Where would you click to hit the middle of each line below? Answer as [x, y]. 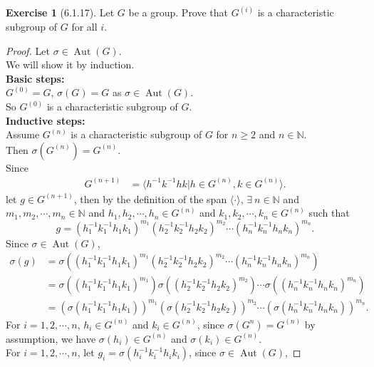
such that [329, 213]
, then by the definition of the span [150, 198]
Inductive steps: [46, 120]
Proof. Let [28, 50]
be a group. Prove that [178, 12]
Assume [23, 134]
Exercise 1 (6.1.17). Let [60, 12]
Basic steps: [35, 78]
